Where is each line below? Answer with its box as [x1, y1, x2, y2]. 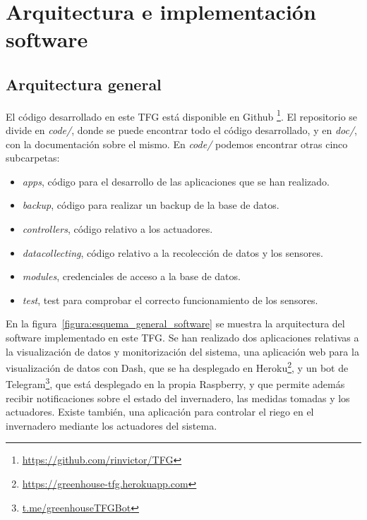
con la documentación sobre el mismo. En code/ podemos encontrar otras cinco [6, 136, 348, 151]
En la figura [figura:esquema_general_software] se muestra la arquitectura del [6, 316, 345, 331]
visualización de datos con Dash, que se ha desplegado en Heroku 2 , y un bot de [6, 358, 349, 375]
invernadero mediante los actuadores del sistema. [6, 418, 217, 433]
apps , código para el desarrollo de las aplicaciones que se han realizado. [22, 174, 330, 188]
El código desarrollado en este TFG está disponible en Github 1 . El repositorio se [6, 107, 358, 123]
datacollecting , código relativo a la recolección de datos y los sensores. [22, 245, 323, 260]
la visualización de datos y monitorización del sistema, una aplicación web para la [6, 344, 359, 358]
